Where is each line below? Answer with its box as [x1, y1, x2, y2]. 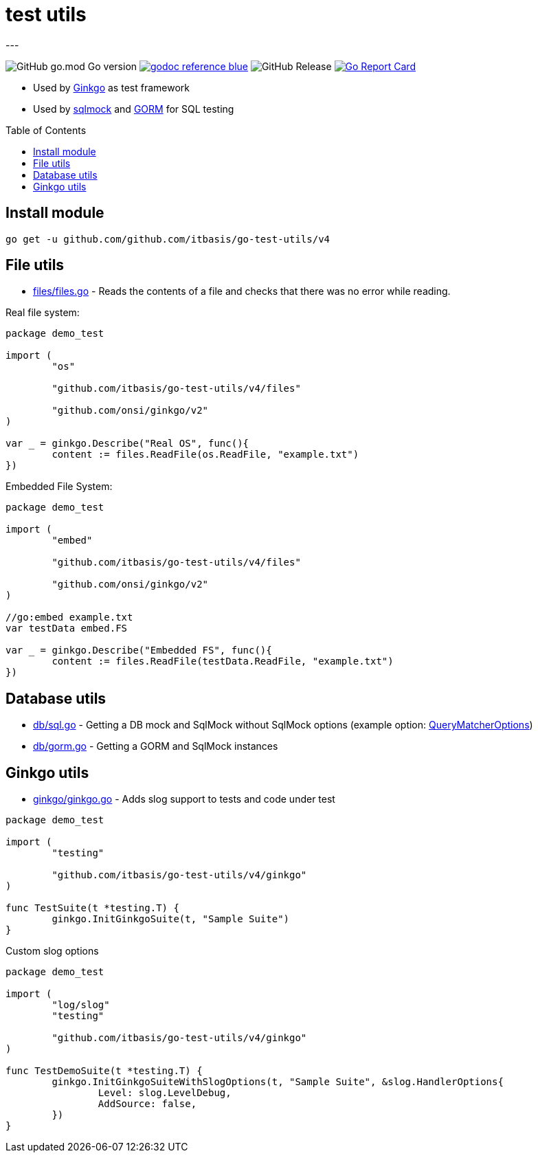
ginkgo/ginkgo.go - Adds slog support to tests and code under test [33, 793, 335, 805]
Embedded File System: [5, 480, 113, 493]
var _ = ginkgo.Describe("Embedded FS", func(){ [5, 645, 272, 656]
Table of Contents [5, 124, 87, 136]
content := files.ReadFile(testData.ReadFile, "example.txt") [52, 656, 394, 667]
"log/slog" [52, 999, 110, 1011]
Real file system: [5, 307, 80, 319]
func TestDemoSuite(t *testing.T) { [5, 1065, 203, 1077]
